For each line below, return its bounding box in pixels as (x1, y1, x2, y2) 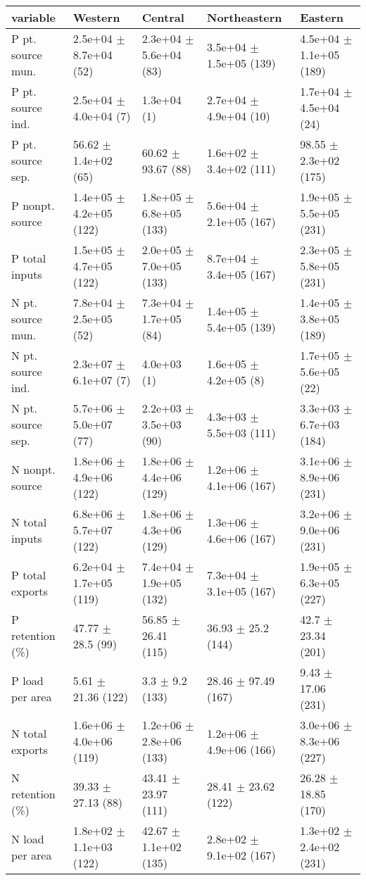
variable (11, 9, 56, 25)
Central (141, 9, 184, 25)
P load (11, 672, 44, 689)
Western (72, 9, 120, 25)
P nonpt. (11, 196, 55, 213)
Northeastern (207, 9, 282, 25)
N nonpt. (11, 460, 56, 477)
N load (11, 830, 44, 847)
